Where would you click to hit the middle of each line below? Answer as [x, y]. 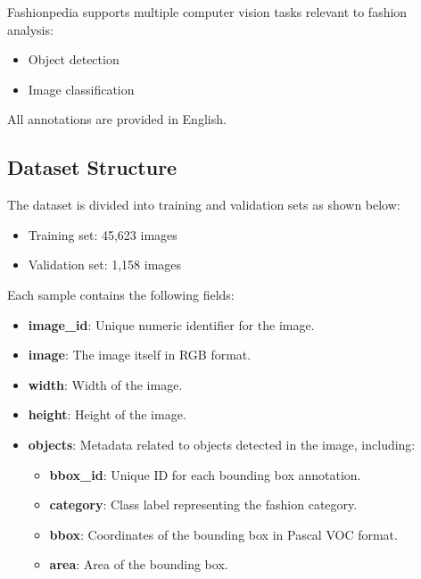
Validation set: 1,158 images [105, 265]
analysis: [30, 29]
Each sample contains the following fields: [121, 294]
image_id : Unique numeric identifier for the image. [171, 324]
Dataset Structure [92, 167]
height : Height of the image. [107, 414]
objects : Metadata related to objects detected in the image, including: [222, 444]
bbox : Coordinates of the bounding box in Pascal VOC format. [223, 534]
